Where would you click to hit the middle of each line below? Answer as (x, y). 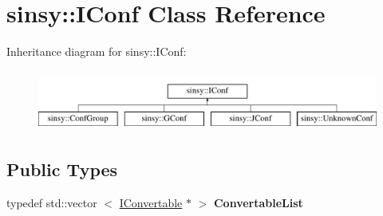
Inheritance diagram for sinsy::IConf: (97, 51)
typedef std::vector (52, 203)
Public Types (62, 169)
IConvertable (151, 203)
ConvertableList (258, 203)
